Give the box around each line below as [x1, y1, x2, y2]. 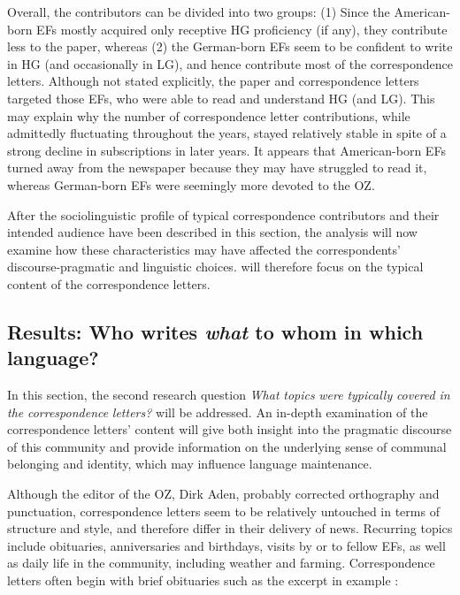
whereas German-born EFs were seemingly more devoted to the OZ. [7, 175, 375, 194]
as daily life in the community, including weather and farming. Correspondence [7, 553, 435, 572]
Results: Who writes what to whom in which [7, 317, 424, 345]
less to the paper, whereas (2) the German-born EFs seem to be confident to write [7, 37, 453, 56]
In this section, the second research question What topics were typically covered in [7, 385, 450, 404]
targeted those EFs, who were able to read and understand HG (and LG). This [7, 88, 435, 107]
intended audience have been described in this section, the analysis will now [7, 223, 418, 241]
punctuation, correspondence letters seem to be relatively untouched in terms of [7, 501, 440, 520]
